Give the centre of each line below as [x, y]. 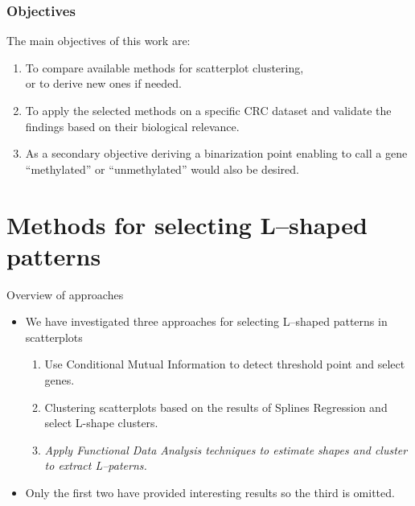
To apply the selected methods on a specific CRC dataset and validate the [208, 110]
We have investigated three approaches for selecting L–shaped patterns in [206, 321]
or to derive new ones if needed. [103, 83]
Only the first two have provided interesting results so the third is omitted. [210, 493]
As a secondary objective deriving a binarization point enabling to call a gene [216, 153]
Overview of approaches [65, 294]
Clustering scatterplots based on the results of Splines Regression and [216, 407]
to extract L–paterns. [96, 465]
